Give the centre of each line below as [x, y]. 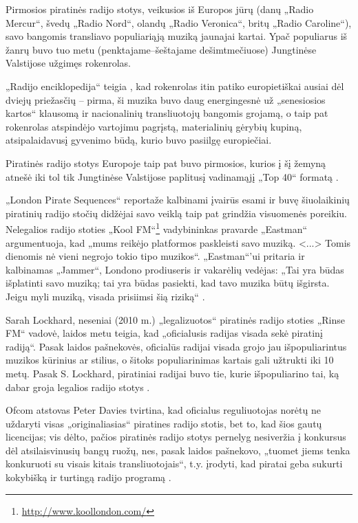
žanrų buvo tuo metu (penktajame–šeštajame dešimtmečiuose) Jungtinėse [161, 49]
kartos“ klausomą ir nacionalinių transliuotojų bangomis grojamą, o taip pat [167, 113]
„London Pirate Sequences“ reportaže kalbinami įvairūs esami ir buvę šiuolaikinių [178, 200]
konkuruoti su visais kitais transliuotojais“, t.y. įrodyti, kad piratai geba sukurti [174, 464]
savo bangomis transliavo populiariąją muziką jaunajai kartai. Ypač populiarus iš [177, 36]
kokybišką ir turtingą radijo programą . [88, 477]
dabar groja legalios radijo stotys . [78, 387]
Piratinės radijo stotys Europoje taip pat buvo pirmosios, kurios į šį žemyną [166, 163]
